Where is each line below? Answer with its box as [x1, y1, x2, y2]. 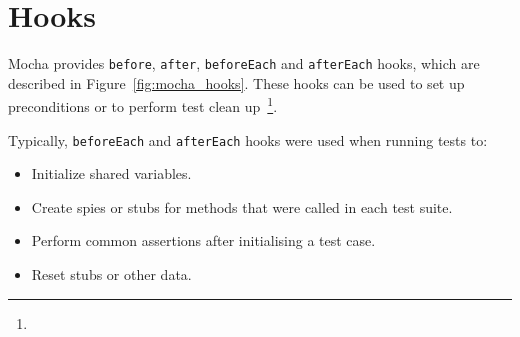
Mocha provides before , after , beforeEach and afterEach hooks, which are [8, 53, 480, 74]
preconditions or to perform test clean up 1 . [8, 93, 278, 117]
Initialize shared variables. [31, 163, 192, 184]
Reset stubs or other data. [31, 264, 192, 285]
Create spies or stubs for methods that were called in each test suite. [31, 196, 453, 217]
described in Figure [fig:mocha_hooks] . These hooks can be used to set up [8, 72, 465, 93]
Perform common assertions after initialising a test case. [31, 230, 376, 251]
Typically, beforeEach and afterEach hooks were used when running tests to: [8, 129, 488, 150]
